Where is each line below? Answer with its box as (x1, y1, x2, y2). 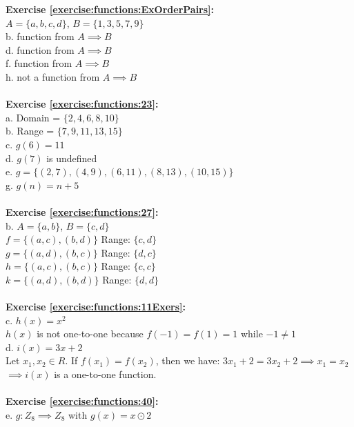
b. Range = (6, 123, 55, 138)
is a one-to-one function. (54, 367, 157, 381)
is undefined (46, 150, 97, 165)
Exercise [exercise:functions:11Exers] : (6, 299, 186, 314)
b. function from (6, 29, 75, 43)
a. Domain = (6, 110, 61, 124)
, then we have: (155, 353, 220, 368)
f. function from (6, 56, 72, 70)
